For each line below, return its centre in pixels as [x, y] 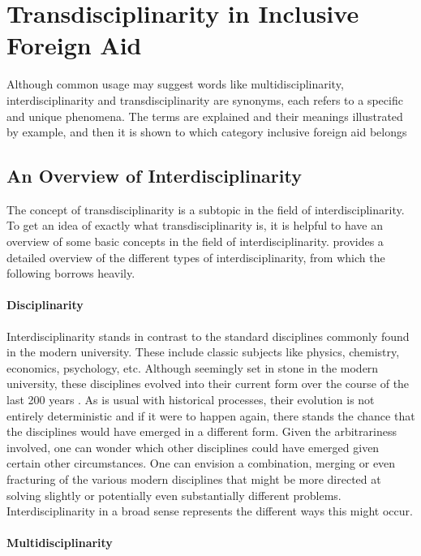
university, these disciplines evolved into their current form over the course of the [208, 384]
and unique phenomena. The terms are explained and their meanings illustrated [205, 116]
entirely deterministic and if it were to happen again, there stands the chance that [211, 415]
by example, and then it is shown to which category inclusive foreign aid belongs [207, 132]
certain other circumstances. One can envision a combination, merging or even [201, 463]
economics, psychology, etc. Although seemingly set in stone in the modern [193, 367]
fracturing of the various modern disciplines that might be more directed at [194, 479]
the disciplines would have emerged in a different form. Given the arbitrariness [202, 431]
